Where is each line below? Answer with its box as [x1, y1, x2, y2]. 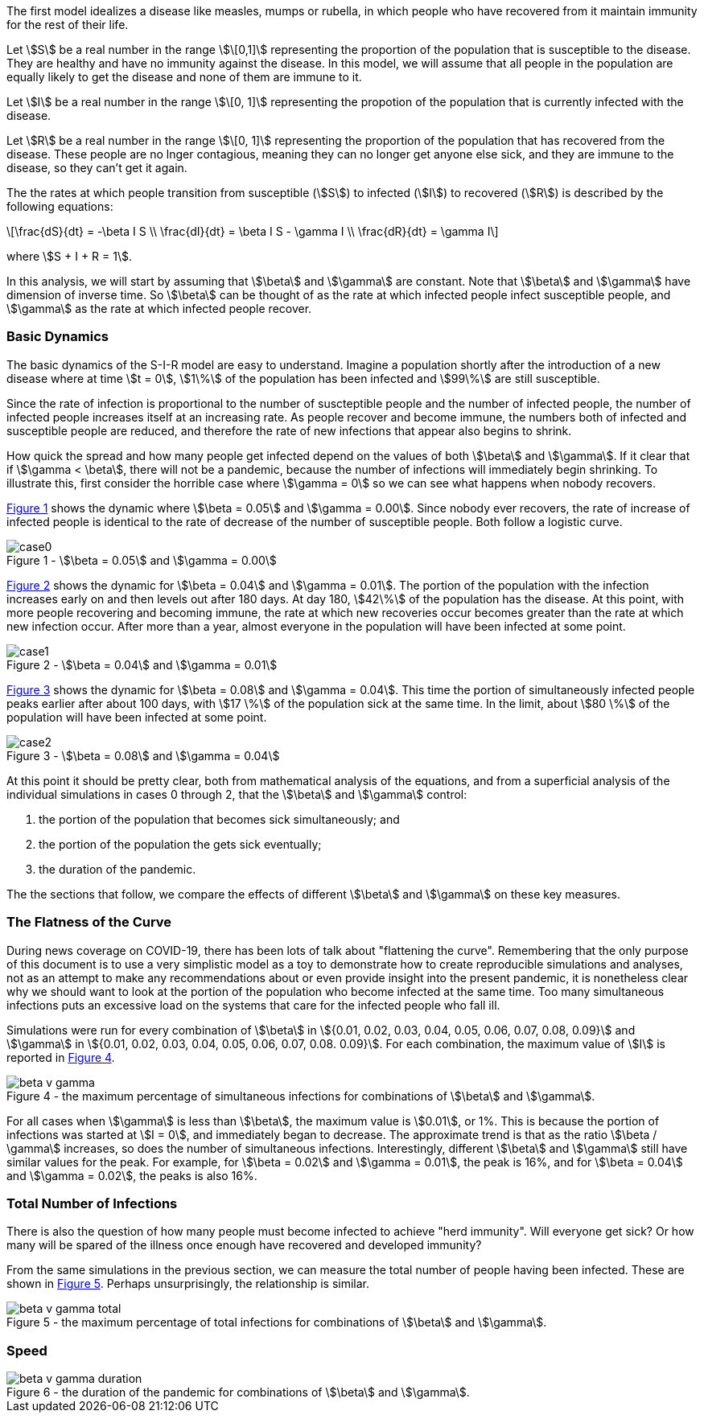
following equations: [6, 199, 113, 213]
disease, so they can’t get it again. [6, 161, 187, 175]
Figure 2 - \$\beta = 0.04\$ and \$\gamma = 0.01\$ [6, 657, 278, 672]
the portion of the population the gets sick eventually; [39, 837, 322, 851]
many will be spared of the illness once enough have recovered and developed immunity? [6, 1238, 482, 1252]
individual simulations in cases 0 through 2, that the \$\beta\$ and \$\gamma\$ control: [6, 787, 467, 801]
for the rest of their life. [6, 18, 129, 31]
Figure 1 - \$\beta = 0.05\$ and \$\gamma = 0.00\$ [6, 553, 277, 567]
